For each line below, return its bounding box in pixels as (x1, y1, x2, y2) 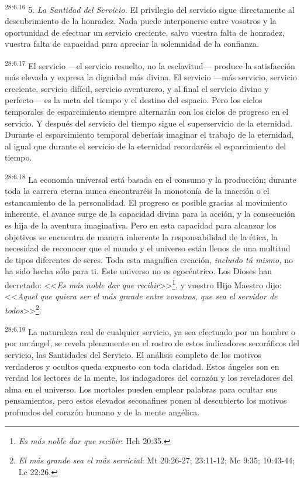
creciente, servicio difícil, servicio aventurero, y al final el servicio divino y (5, 82, 269, 94)
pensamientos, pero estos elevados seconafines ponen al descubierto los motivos (5, 394, 287, 407)
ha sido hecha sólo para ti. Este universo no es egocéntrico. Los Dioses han (5, 265, 272, 277)
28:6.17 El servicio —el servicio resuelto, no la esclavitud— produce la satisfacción (5, 58, 295, 71)
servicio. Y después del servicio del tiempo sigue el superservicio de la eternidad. (5, 117, 293, 129)
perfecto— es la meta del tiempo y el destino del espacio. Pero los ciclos (5, 94, 262, 106)
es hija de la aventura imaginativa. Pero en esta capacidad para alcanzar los (5, 219, 277, 231)
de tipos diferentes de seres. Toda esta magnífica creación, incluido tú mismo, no (5, 253, 293, 265)
